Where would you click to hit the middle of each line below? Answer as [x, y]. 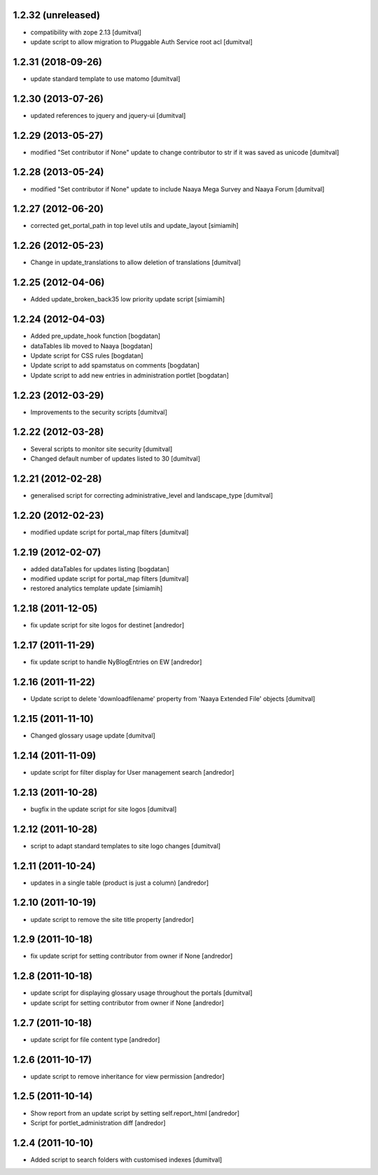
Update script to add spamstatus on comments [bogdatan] [115, 365]
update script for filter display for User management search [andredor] [132, 772]
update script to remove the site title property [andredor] [112, 919]
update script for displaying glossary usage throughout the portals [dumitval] [141, 993]
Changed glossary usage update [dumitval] [93, 735]
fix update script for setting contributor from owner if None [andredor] [132, 956]
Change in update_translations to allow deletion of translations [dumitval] [136, 262]
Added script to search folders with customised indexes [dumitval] [126, 1160]
